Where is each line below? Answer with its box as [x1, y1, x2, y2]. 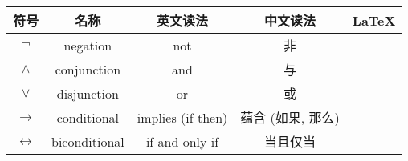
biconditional [51, 131, 124, 151]
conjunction [55, 59, 121, 78]
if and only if [145, 131, 219, 151]
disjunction [56, 83, 119, 103]
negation [63, 35, 112, 54]
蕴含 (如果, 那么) [240, 108, 340, 127]
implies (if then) [137, 107, 228, 127]
